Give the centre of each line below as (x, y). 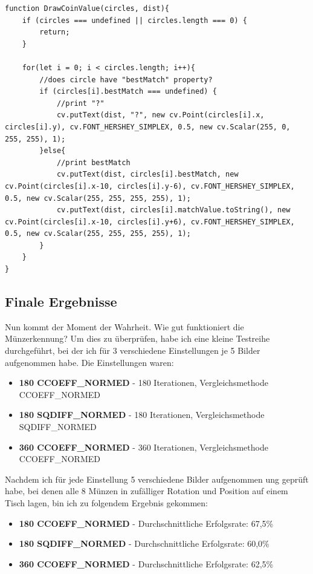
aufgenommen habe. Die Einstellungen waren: (89, 362)
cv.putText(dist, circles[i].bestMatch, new (147, 174)
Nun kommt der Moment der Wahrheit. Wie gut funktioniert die (124, 326)
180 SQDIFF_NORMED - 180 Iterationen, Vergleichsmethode (142, 415)
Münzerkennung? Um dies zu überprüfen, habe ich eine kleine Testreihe (137, 338)
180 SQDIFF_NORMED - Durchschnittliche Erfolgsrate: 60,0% (144, 543)
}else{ (53, 151)
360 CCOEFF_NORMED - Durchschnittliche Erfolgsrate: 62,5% (146, 563)
